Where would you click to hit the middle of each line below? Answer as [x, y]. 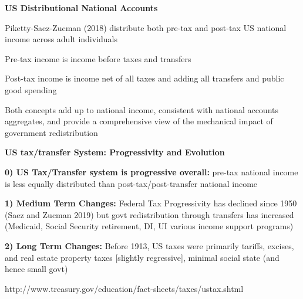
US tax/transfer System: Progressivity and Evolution [115, 152]
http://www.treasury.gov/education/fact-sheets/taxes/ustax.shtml [124, 288]
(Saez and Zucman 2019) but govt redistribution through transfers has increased [149, 214]
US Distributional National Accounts [81, 8]
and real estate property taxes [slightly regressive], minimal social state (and [142, 257]
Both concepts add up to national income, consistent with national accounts [142, 109]
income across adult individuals [61, 39]
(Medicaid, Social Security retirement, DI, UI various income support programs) [149, 226]
